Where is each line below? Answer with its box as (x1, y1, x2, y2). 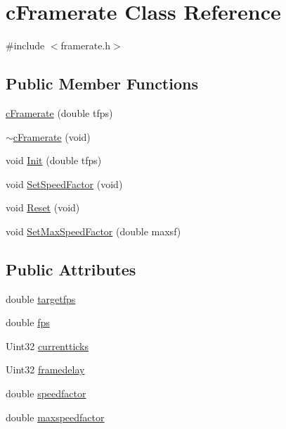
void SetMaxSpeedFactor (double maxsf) (6, 223, 181, 238)
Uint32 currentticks (6, 338, 89, 353)
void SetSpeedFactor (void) (6, 176, 123, 191)
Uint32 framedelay (6, 362, 85, 377)
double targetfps (6, 291, 76, 306)
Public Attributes (6, 258, 136, 280)
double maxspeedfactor (6, 409, 105, 424)
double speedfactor (6, 386, 86, 401)
